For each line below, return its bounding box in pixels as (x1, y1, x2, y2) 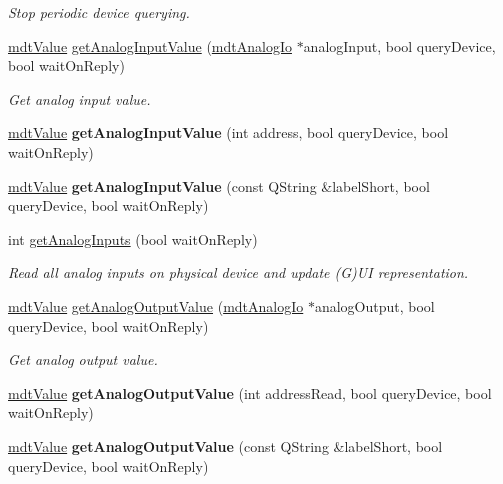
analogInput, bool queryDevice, (303, 35, 496, 56)
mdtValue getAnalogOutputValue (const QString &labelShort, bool (8, 435, 443, 456)
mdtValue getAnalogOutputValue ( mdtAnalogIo (8, 295, 304, 316)
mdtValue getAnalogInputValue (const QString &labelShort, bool (8, 175, 430, 196)
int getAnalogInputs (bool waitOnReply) (8, 228, 258, 249)
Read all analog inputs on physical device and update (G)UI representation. (8, 262, 469, 283)
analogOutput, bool (314, 295, 435, 316)
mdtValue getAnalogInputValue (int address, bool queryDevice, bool (8, 122, 449, 143)
